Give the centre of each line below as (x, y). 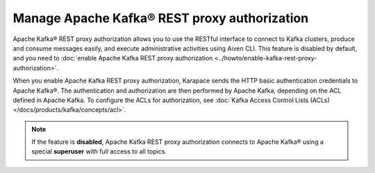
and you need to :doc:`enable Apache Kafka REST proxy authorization (113, 58)
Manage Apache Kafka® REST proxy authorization (161, 18)
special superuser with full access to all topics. (99, 151)
